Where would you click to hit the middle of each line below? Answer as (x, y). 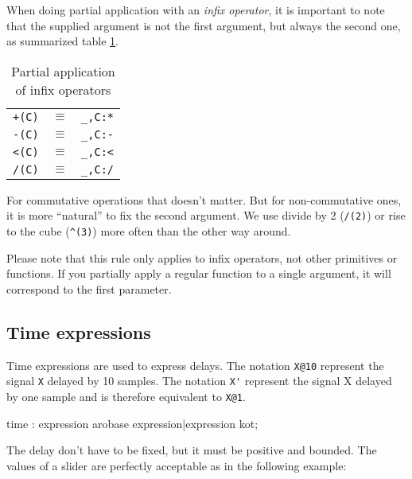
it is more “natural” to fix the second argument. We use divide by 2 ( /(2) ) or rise (206, 215)
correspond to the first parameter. (89, 288)
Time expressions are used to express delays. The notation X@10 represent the (195, 365)
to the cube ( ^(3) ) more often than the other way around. (149, 231)
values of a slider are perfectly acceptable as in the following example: (177, 465)
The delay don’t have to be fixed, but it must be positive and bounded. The (192, 450)
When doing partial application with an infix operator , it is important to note (196, 10)
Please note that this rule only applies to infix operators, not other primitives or (202, 257)
